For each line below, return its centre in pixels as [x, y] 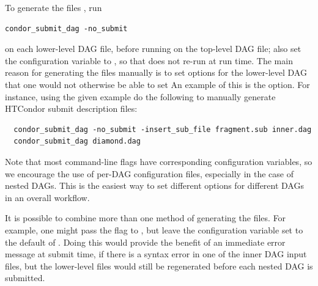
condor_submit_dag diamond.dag [77, 141]
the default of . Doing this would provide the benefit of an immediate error [145, 242]
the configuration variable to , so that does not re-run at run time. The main [149, 60]
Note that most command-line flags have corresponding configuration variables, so [159, 161]
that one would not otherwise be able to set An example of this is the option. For [157, 84]
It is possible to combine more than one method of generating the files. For [146, 218]
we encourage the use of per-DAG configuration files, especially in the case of [150, 173]
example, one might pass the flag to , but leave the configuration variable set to [154, 229]
